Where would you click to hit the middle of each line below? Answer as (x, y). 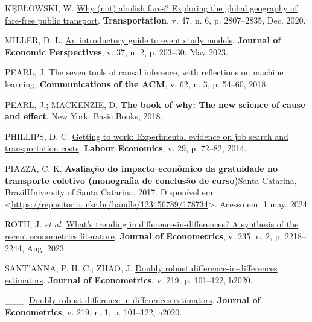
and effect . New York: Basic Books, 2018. (84, 116)
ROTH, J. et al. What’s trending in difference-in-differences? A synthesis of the (152, 224)
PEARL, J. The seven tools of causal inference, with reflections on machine (144, 72)
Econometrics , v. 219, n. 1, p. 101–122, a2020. (94, 311)
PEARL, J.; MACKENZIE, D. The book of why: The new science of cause (155, 104)
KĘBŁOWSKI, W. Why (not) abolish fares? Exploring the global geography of (151, 8)
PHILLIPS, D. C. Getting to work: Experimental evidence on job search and (147, 136)
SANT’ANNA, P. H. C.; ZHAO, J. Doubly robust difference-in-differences (141, 268)
